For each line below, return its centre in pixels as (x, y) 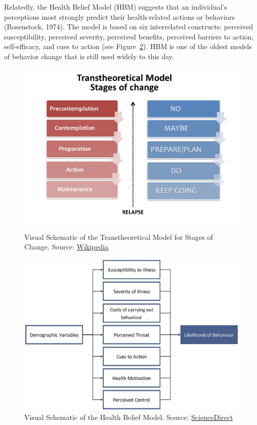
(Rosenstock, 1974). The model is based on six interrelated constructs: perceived (129, 27)
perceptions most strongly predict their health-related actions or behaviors (120, 16)
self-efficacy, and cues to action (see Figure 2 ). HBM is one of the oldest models (128, 46)
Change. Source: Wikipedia (67, 247)
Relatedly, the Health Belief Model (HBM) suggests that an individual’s (116, 7)
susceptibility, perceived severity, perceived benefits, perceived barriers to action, (129, 36)
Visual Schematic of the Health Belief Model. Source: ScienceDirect (129, 417)
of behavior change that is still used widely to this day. (89, 56)
